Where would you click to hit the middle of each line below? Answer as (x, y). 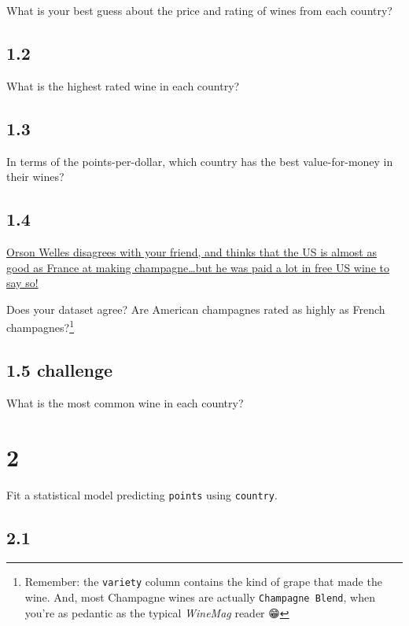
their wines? (35, 177)
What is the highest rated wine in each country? (123, 85)
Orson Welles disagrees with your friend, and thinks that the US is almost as (192, 251)
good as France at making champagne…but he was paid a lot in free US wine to (198, 267)
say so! (22, 283)
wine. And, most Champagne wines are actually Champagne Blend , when (200, 597)
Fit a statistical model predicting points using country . (142, 494)
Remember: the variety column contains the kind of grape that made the (203, 582)
